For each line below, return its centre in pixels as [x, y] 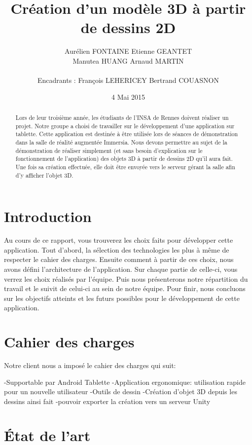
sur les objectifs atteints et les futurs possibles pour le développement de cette [122, 298]
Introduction [48, 216]
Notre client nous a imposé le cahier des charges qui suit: [90, 365]
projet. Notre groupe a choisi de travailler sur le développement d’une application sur [125, 126]
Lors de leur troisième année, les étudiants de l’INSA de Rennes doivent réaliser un [122, 118]
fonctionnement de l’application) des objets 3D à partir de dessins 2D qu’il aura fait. [124, 159]
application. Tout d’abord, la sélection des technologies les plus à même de [117, 249]
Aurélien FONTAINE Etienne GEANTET [128, 51]
